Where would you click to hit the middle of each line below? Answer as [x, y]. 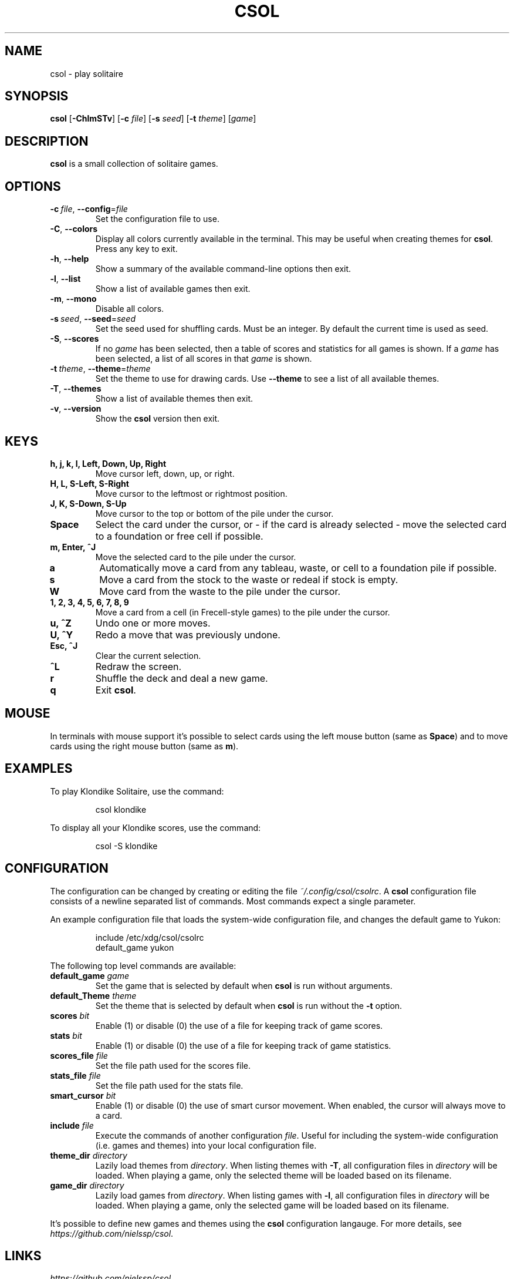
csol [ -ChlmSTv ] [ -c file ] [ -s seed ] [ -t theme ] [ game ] [153, 119]
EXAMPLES [39, 769]
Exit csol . [116, 690]
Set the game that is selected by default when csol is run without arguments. [244, 985]
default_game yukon [135, 947]
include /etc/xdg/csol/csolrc [150, 937]
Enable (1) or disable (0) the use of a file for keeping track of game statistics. [243, 1045]
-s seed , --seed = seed [93, 319]
